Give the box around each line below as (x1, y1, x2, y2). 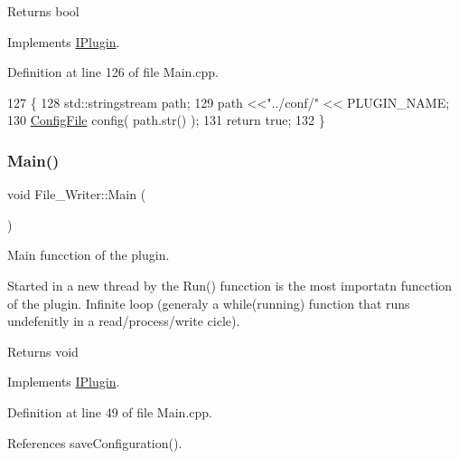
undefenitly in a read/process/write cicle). (7, 311, 240, 330)
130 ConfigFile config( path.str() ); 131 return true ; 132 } (7, 110, 325, 129)
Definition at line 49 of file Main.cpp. (7, 402, 212, 421)
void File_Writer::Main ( (7, 185, 146, 204)
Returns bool (7, 2, 80, 20)
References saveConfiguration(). (7, 433, 183, 452)
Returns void (7, 341, 79, 360)
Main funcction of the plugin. (7, 245, 170, 264)
